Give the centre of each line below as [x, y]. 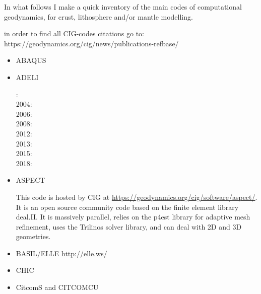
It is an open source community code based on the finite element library [127, 207]
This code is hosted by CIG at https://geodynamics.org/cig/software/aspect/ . [137, 197]
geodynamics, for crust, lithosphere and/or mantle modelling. [99, 16]
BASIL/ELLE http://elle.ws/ [61, 253]
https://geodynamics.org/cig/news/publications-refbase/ [91, 43]
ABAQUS [31, 60]
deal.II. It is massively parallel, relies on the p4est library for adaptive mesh [133, 217]
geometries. [33, 236]
